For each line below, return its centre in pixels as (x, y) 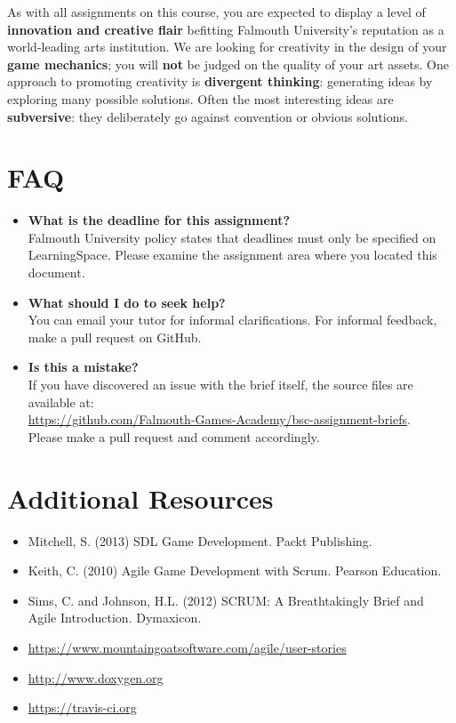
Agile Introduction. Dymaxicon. (115, 618)
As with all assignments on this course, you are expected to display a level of (216, 12)
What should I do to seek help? (127, 302)
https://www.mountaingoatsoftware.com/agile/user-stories (187, 647)
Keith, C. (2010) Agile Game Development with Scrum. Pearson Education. (235, 570)
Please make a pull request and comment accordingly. (174, 436)
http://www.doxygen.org (96, 677)
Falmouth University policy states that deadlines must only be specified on (232, 237)
